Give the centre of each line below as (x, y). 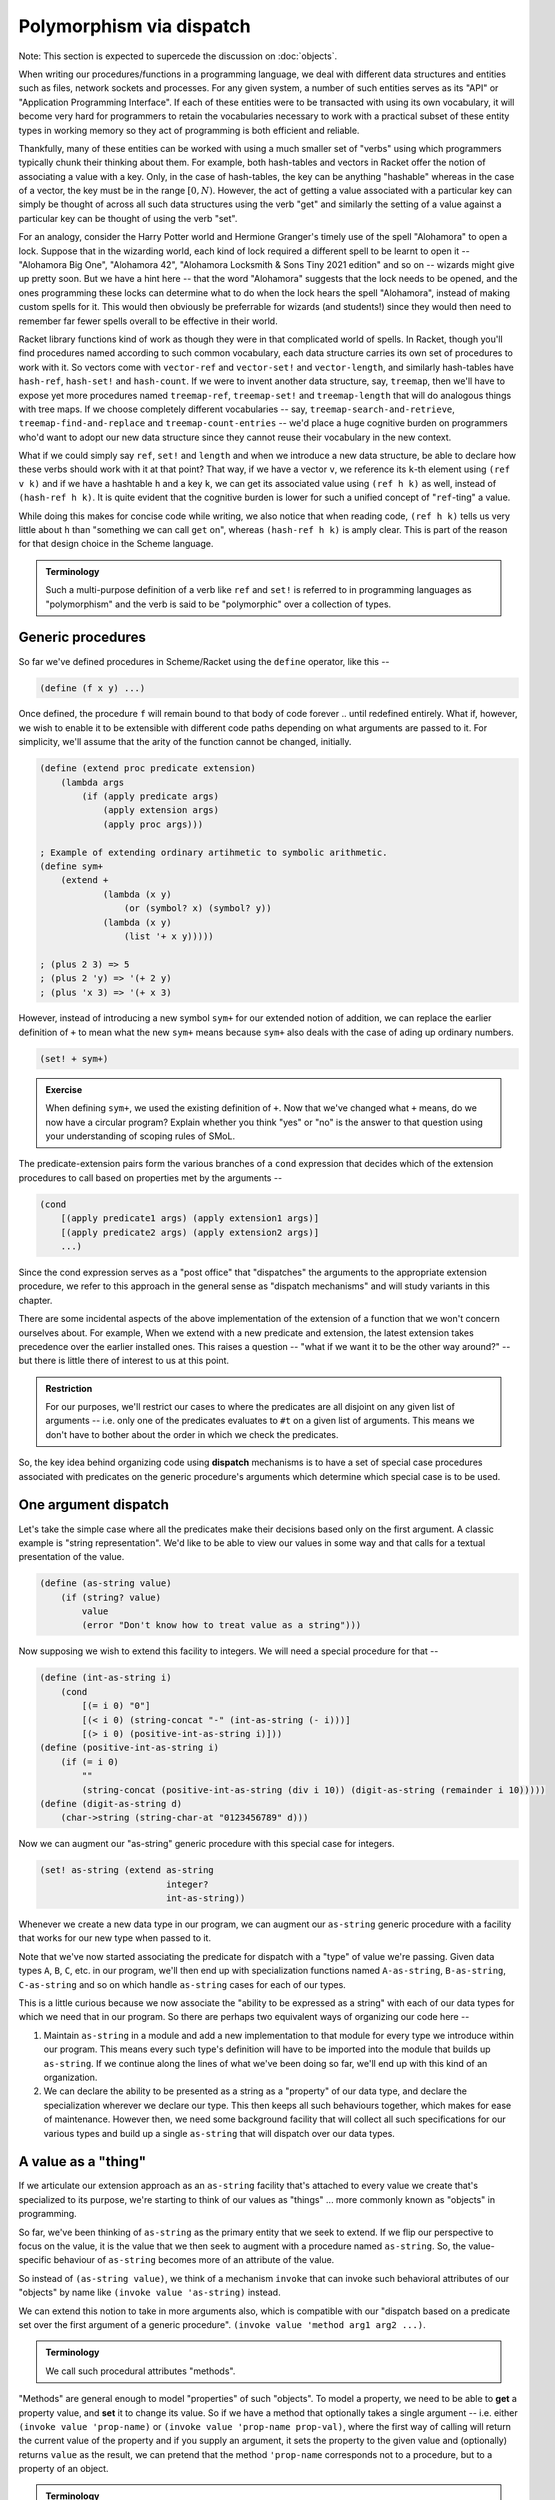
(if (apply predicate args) (150, 796)
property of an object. (63, 2469)
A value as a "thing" (82, 2161)
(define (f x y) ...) (92, 688)
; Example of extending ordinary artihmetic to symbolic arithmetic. (213, 852)
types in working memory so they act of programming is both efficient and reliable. (189, 130)
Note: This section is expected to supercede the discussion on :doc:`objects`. (178, 56)
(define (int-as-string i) (105, 1678)
